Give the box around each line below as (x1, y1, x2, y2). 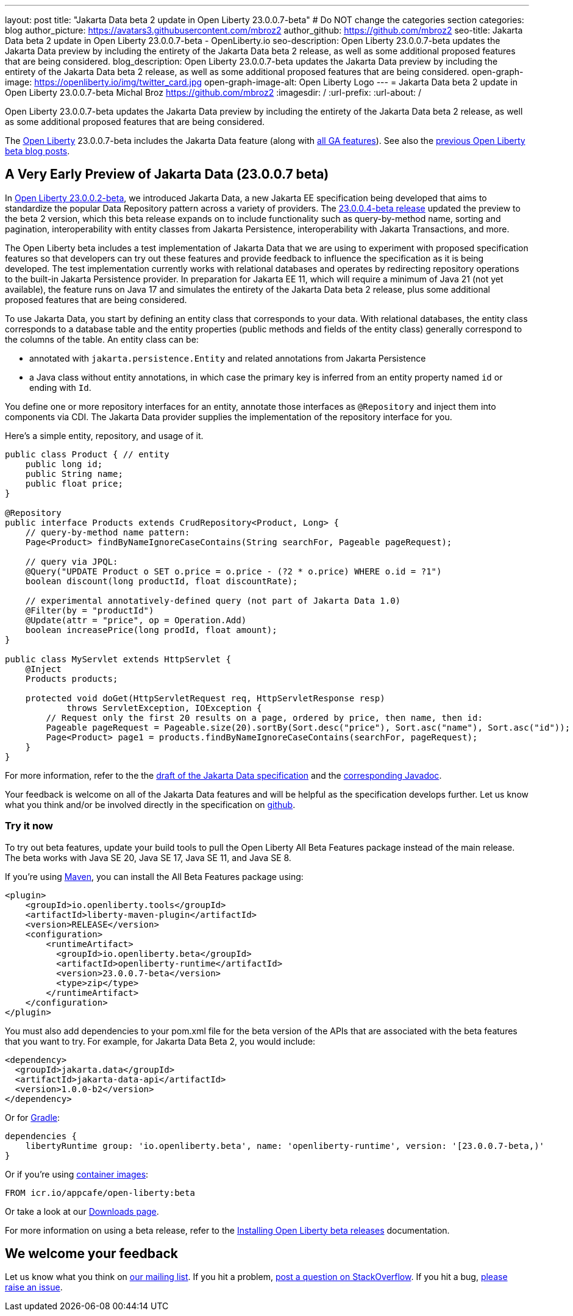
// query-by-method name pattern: (25, 527, 190, 537)
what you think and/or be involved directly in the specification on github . (5, 799, 296, 810)
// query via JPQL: (25, 556, 118, 567)
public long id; (25, 459, 103, 469)
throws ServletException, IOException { (66, 703, 262, 713)
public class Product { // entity (5, 449, 169, 459)
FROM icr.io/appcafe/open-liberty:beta (5, 1187, 195, 1198)
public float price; (25, 478, 123, 488)
